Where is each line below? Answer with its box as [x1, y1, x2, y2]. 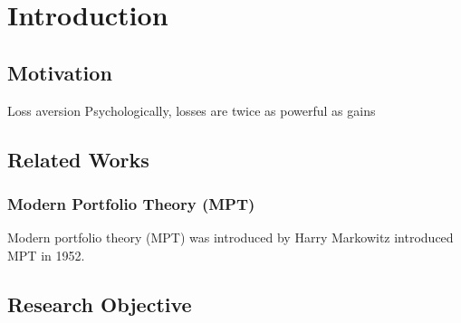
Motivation [7, 58, 112, 86]
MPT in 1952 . [7, 245, 85, 264]
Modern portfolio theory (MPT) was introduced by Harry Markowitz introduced [7, 228, 454, 247]
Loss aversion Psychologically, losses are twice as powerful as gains [7, 100, 376, 119]
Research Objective [7, 290, 192, 318]
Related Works [7, 145, 149, 173]
